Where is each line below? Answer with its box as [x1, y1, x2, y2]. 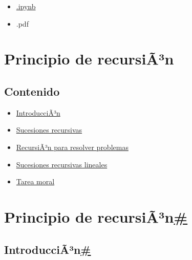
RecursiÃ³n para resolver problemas [16, 141, 129, 152]
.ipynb [16, 1, 36, 11]
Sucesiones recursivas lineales [16, 159, 108, 169]
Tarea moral [16, 176, 55, 187]
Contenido [4, 83, 60, 99]
